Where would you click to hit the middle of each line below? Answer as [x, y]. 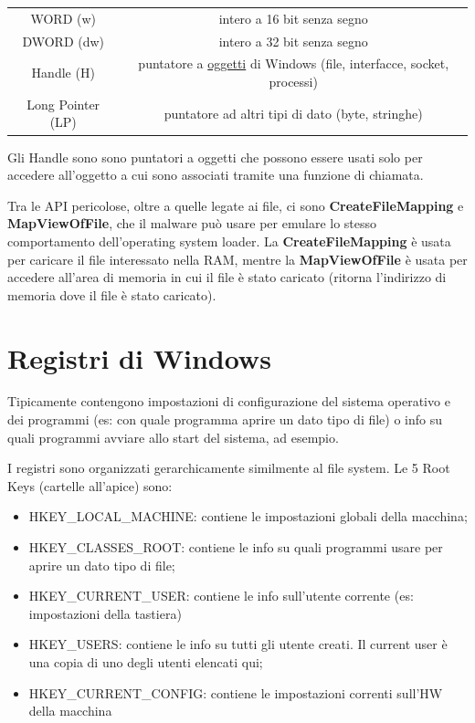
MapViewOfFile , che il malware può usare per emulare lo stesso [192, 223]
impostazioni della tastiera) [105, 613]
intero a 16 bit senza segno [293, 18]
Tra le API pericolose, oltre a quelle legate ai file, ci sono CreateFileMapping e [236, 205]
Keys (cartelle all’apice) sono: [90, 485]
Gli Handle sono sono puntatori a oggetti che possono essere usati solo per [215, 157]
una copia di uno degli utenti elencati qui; [146, 661]
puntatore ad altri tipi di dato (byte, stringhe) [293, 113]
